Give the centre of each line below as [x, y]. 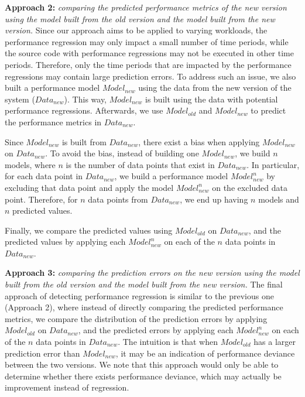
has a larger [275, 342]
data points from [118, 199]
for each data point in [44, 176]
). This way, [85, 99]
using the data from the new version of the [215, 88]
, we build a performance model [171, 176]
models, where [30, 164]
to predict [268, 110]
